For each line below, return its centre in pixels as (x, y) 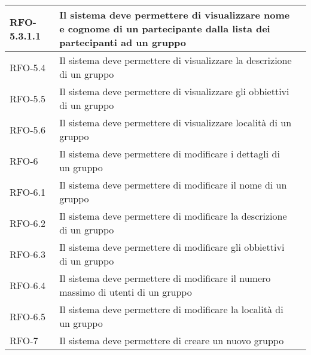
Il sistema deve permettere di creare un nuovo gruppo (172, 340)
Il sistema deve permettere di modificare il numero (165, 278)
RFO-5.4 (28, 67)
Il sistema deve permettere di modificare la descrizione (173, 216)
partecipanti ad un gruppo (123, 42)
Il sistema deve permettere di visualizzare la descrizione (176, 60)
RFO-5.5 (28, 98)
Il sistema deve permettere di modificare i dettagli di (170, 154)
